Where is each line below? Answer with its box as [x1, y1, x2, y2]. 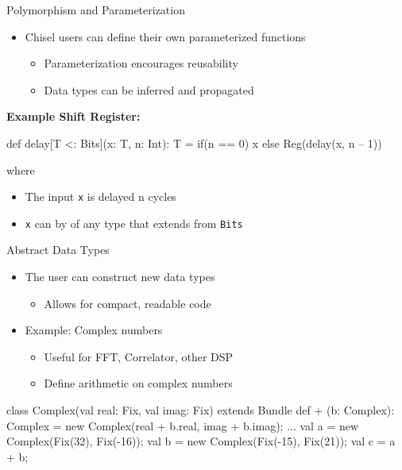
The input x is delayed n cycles [25, 188, 176, 205]
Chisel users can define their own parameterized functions [25, 28, 306, 44]
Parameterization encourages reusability [44, 55, 238, 71]
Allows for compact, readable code [44, 295, 211, 311]
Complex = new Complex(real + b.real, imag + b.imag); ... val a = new [6, 417, 359, 433]
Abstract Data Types [6, 241, 110, 258]
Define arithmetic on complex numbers [44, 375, 233, 391]
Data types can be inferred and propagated [44, 81, 254, 98]
